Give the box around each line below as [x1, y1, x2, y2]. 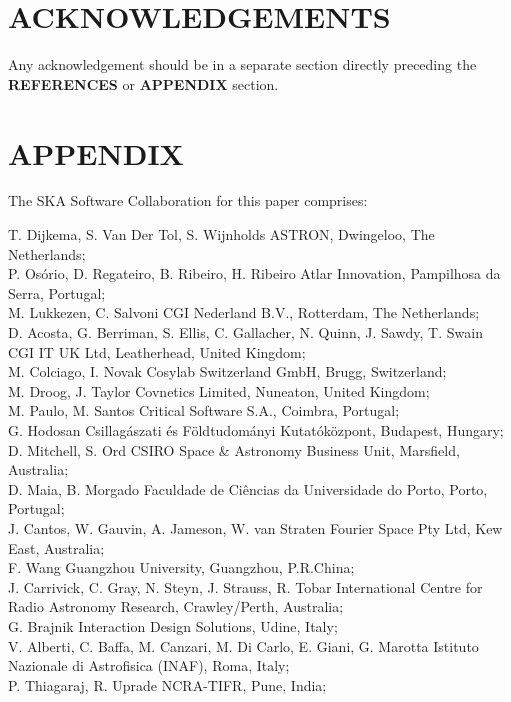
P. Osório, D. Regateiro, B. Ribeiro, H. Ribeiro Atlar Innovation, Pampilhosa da [8, 263, 501, 284]
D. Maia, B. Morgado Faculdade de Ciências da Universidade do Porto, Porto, [8, 478, 488, 499]
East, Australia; [8, 537, 105, 558]
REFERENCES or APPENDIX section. [8, 73, 279, 94]
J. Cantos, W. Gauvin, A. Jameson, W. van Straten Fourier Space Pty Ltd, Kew [8, 517, 503, 538]
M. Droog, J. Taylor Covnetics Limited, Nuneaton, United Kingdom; [8, 380, 430, 401]
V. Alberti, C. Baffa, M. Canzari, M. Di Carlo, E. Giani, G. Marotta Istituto [8, 635, 479, 656]
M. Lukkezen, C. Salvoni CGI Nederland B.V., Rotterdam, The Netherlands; [8, 302, 480, 323]
